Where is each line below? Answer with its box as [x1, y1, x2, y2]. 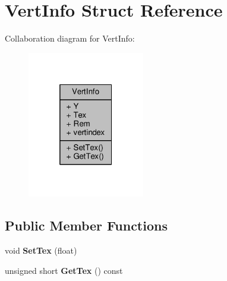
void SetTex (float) [5, 244, 77, 256]
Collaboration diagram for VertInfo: [5, 32, 135, 45]
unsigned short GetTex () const [5, 264, 123, 276]
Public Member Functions [5, 216, 168, 235]
